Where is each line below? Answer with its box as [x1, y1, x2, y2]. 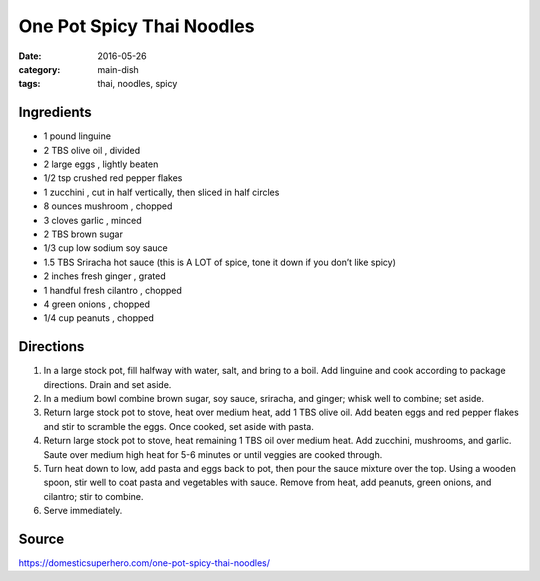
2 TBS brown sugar [43, 228, 124, 240]
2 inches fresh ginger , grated [43, 270, 166, 282]
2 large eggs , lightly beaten [43, 158, 159, 170]
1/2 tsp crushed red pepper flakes [43, 172, 183, 184]
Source [18, 530, 65, 547]
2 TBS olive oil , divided [43, 144, 141, 156]
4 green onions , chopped [43, 298, 150, 310]
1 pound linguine [43, 130, 112, 142]
